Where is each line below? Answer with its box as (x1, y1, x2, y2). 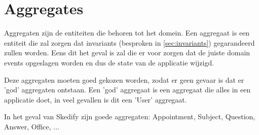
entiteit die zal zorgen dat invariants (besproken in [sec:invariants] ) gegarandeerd (4, 37, 255, 48)
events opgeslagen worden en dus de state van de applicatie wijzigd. (4, 57, 214, 68)
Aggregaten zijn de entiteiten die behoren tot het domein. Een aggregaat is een (4, 27, 250, 38)
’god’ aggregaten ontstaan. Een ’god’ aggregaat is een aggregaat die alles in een (4, 84, 251, 95)
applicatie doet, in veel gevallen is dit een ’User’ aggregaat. (4, 94, 187, 105)
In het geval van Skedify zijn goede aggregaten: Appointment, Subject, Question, (4, 111, 255, 122)
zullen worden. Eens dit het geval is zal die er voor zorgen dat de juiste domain (4, 47, 250, 58)
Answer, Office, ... (4, 121, 59, 131)
